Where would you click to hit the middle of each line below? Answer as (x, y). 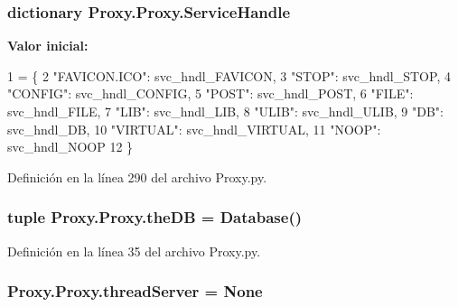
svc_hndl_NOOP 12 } (70, 147)
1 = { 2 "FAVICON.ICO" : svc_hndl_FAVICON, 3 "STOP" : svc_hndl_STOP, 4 (229, 75)
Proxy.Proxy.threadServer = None (135, 291)
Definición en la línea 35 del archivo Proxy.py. (134, 251)
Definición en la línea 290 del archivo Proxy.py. (137, 177)
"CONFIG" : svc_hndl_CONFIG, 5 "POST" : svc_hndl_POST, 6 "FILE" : (210, 93)
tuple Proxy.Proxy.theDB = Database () (155, 217)
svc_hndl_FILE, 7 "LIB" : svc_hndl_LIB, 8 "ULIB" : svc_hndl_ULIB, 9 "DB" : (226, 111)
